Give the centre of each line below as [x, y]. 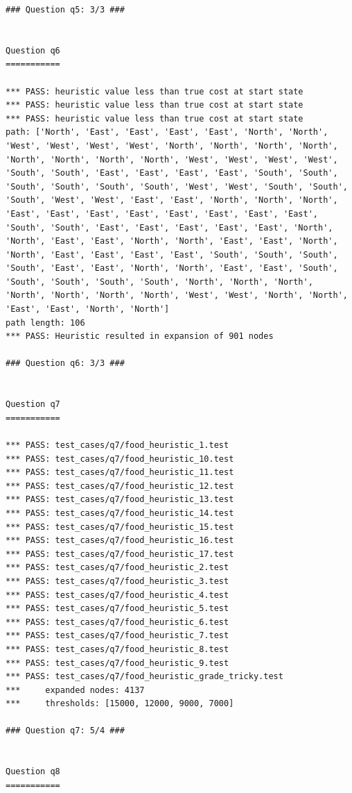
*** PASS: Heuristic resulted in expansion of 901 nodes [140, 336]
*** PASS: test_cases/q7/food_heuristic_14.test [120, 513]
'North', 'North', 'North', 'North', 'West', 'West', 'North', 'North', [177, 295]
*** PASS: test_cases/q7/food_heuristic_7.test [117, 636]
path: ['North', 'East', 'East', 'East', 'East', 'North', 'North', [167, 132]
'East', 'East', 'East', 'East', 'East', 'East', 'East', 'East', [162, 214]
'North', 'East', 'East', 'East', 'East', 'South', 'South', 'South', [172, 254]
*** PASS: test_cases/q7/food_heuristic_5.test [117, 609]
